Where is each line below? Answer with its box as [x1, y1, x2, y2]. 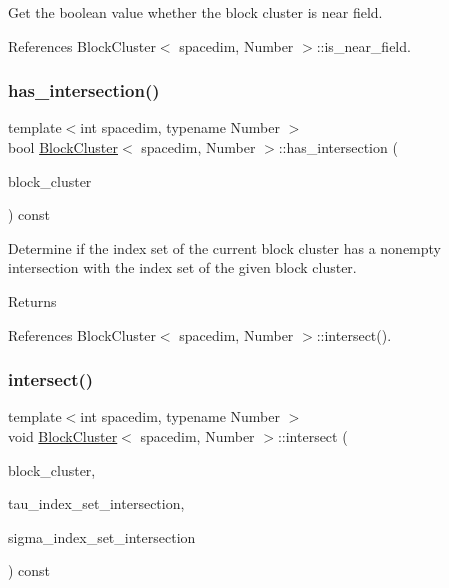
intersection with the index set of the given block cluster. [8, 257, 357, 278]
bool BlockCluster [8, 137, 118, 157]
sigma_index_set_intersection [8, 526, 196, 547]
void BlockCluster [8, 425, 118, 446]
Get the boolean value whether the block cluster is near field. [8, 2, 383, 22]
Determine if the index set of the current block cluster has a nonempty [8, 237, 442, 258]
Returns [8, 290, 57, 311]
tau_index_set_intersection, [8, 493, 185, 514]
